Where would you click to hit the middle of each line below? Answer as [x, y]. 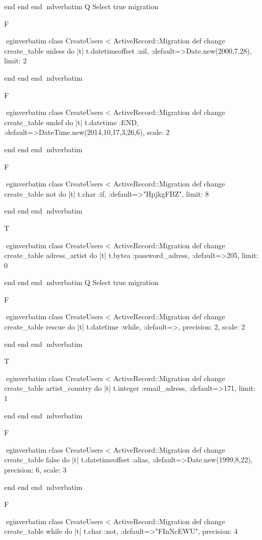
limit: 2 [16, 61]
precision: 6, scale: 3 [35, 469]
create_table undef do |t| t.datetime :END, [72, 122]
